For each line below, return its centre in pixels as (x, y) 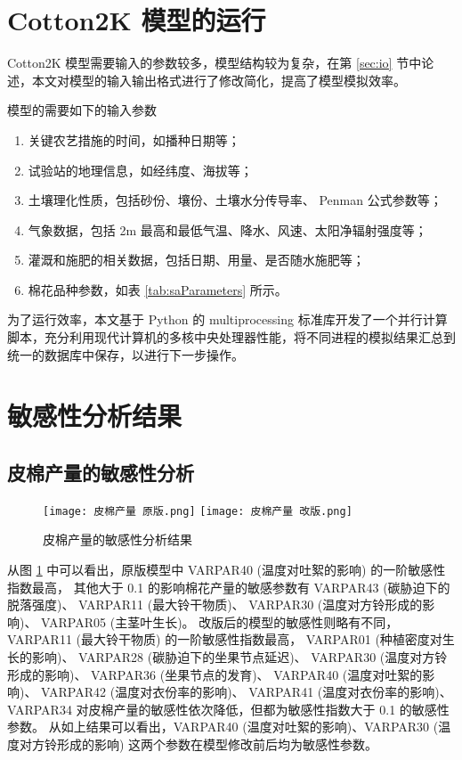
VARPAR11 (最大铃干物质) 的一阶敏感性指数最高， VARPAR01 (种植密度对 (225, 639)
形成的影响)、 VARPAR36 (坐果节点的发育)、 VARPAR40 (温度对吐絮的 (215, 674)
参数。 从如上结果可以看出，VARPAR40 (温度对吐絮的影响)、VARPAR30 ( (223, 727)
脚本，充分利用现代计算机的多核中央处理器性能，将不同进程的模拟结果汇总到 (231, 337)
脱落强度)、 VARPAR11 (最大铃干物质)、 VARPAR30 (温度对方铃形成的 (215, 605)
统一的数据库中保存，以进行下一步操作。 (126, 354)
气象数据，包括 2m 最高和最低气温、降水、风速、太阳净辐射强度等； (227, 229)
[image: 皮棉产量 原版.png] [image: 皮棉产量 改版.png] (198, 511)
